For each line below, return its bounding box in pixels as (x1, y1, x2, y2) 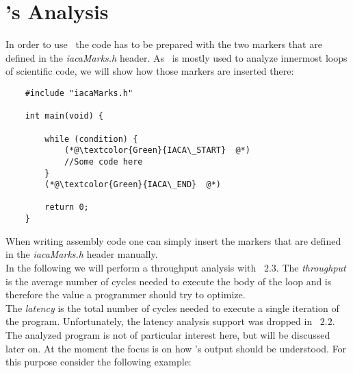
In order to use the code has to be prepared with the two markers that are (5, 37, 322, 51)
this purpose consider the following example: (5, 354, 192, 369)
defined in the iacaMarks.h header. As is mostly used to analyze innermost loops (5, 50, 348, 64)
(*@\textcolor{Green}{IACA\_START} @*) (64, 145, 250, 156)
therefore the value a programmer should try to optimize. (5, 287, 246, 302)
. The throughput (276, 260, 346, 274)
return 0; (44, 202, 89, 213)
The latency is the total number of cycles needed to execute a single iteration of (5, 300, 339, 315)
